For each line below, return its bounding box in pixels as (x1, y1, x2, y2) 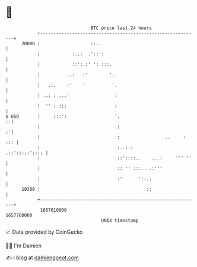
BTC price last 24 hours (90, 25, 152, 31)
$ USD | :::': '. (5, 113, 120, 120)
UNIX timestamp (101, 217, 139, 224)
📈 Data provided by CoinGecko (5, 228, 83, 235)
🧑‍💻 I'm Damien (5, 242, 42, 249)
